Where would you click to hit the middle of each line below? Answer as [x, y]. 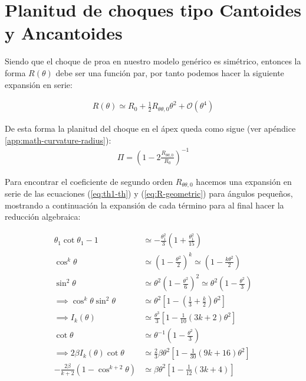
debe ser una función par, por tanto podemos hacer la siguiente [170, 72]
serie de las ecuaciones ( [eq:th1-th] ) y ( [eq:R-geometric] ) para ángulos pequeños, [149, 193]
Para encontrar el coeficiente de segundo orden [89, 181]
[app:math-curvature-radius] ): [58, 140]
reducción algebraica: [43, 216]
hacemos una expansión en [244, 181]
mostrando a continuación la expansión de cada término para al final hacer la [144, 205]
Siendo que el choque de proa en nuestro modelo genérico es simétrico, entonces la [153, 61]
